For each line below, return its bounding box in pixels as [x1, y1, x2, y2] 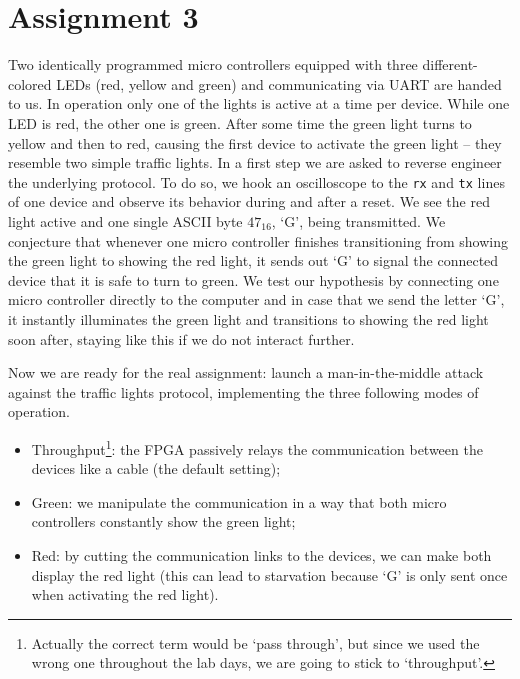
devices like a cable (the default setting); [31, 458, 281, 479]
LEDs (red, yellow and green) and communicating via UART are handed [56, 73, 502, 94]
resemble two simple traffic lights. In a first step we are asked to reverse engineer [8, 152, 502, 173]
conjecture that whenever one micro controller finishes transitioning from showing [8, 230, 508, 251]
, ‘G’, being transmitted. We [271, 210, 446, 231]
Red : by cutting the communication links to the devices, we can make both [31, 544, 492, 565]
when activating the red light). [31, 584, 219, 605]
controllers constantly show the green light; [31, 511, 296, 532]
